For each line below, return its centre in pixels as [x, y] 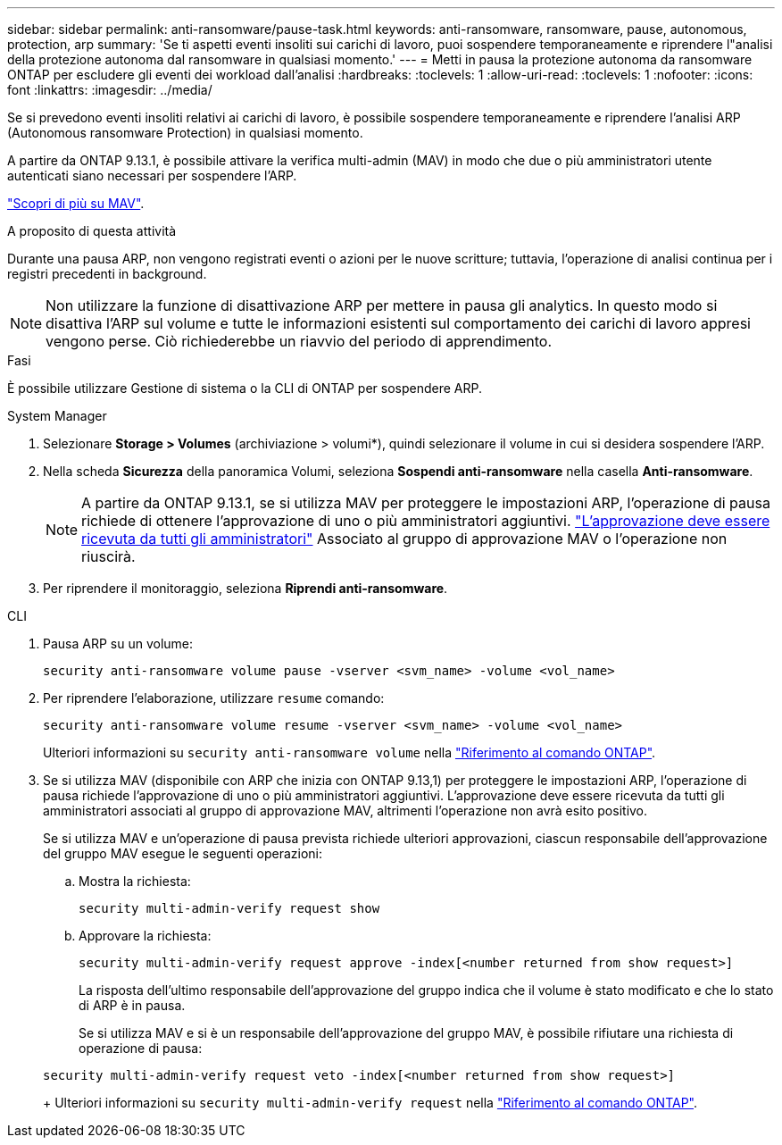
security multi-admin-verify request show [229, 908]
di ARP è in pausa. [132, 1005]
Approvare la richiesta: [145, 936]
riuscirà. [108, 556]
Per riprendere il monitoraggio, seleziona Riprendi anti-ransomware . [245, 588]
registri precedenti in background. [107, 274]
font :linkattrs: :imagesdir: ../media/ [110, 90]
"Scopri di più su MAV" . [76, 203]
